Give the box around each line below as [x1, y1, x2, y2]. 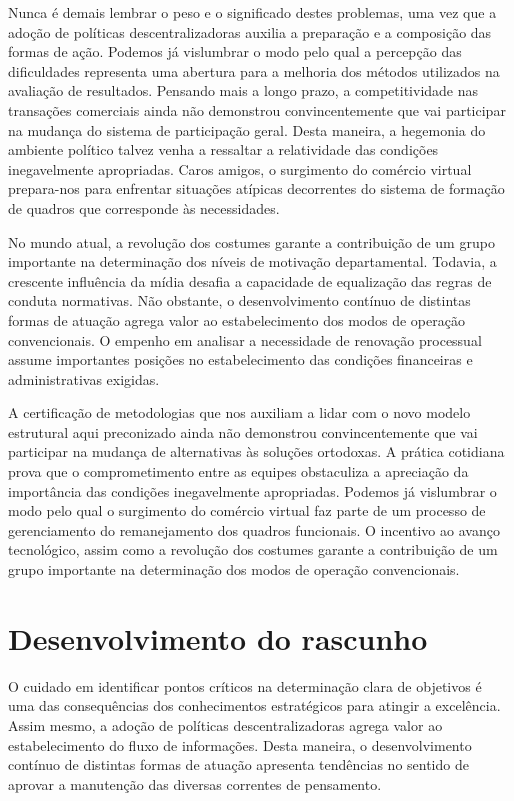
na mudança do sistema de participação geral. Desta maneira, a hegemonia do [8, 119, 486, 140]
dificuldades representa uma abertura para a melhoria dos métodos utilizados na [8, 60, 500, 81]
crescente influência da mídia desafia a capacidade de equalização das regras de [8, 270, 492, 291]
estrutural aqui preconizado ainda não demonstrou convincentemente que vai [8, 421, 478, 442]
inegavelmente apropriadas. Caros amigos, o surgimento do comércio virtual [8, 158, 472, 179]
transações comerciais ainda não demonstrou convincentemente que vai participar [8, 99, 506, 120]
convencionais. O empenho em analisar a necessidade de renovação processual [8, 329, 482, 350]
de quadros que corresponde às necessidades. [8, 197, 280, 218]
